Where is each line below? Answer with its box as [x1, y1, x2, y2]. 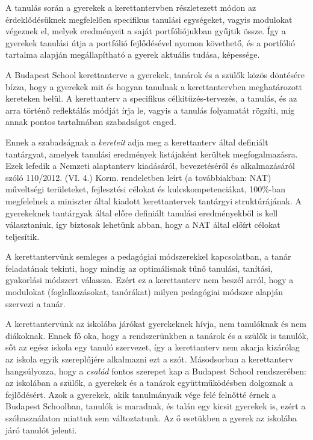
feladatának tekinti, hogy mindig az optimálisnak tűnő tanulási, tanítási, [5, 261, 273, 274]
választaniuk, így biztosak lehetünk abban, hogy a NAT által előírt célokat [5, 218, 280, 231]
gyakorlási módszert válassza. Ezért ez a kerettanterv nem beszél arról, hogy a [5, 273, 294, 286]
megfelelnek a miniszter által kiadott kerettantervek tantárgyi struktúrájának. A [5, 194, 302, 207]
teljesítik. [5, 230, 40, 242]
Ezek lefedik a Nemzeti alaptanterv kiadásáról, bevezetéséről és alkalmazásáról [5, 159, 295, 172]
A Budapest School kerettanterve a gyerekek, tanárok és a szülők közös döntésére [5, 68, 305, 81]
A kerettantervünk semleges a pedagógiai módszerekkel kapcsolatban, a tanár [5, 250, 291, 263]
